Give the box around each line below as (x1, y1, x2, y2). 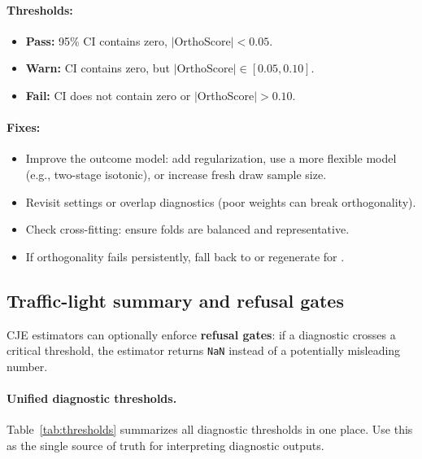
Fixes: (7, 119, 41, 136)
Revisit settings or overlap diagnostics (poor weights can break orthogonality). (25, 193, 416, 210)
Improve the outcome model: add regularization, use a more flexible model (25, 150, 397, 167)
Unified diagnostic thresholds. (7, 389, 177, 406)
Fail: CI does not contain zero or (25, 86, 191, 103)
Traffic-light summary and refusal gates (7, 287, 344, 313)
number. (7, 357, 48, 374)
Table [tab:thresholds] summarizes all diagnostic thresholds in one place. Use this (7, 421, 413, 438)
